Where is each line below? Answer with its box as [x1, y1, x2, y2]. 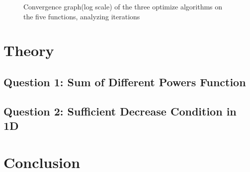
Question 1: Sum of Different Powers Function [3, 74, 246, 89]
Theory [3, 40, 54, 60]
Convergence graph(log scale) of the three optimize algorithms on [23, 1, 223, 11]
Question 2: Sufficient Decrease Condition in [3, 103, 237, 118]
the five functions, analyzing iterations [23, 11, 140, 21]
